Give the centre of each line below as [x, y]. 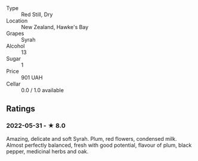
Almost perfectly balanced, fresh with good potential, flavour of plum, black [99, 145]
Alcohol [16, 46]
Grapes [15, 33]
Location [17, 21]
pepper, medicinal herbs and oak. [47, 151]
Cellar [13, 84]
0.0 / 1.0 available [43, 90]
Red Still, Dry [37, 14]
